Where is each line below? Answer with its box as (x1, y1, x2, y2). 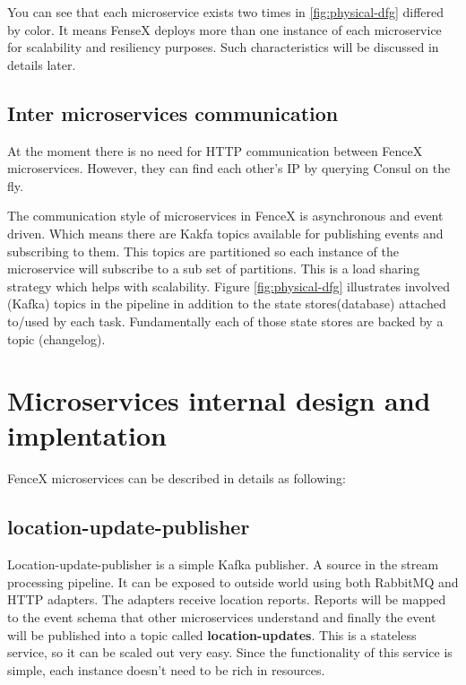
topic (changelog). (7, 329, 106, 348)
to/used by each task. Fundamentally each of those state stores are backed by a (7, 311, 444, 330)
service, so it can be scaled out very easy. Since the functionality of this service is (7, 643, 453, 662)
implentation (7, 417, 167, 454)
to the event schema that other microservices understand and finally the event (7, 608, 436, 626)
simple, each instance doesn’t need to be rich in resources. (7, 660, 325, 679)
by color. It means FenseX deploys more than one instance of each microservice (7, 20, 442, 39)
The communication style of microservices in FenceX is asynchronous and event (7, 206, 444, 225)
